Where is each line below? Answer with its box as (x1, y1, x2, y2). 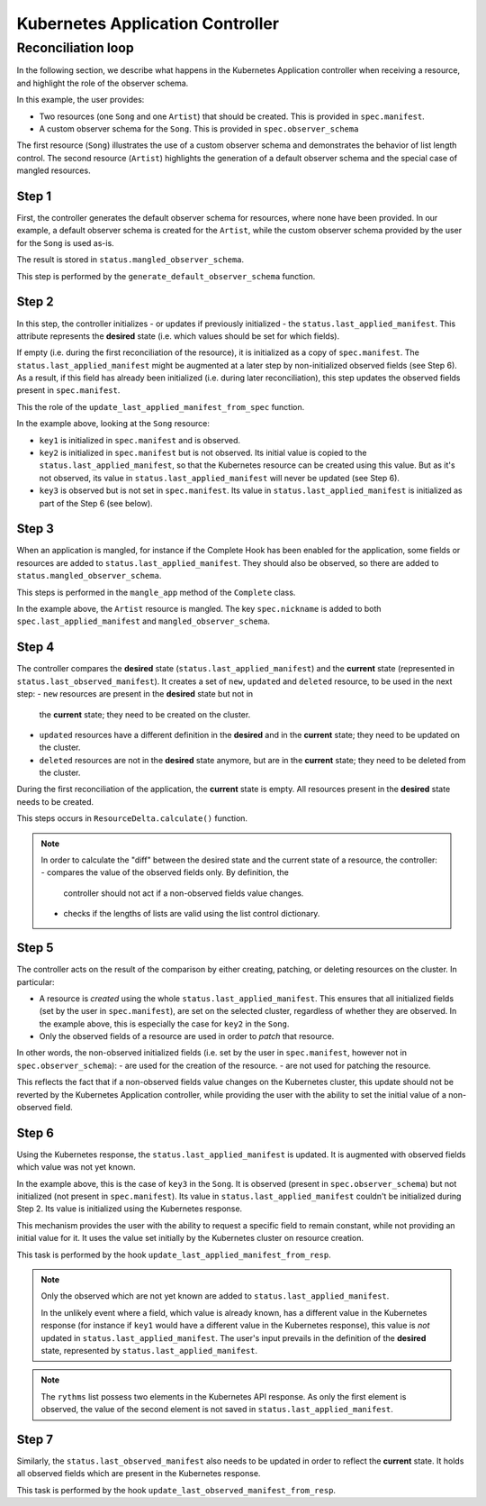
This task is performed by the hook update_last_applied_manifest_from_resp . (16, 1249, 332, 1260)
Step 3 (16, 521, 54, 536)
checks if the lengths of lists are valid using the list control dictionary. (63, 908, 320, 919)
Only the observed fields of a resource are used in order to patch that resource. (39, 1031, 335, 1042)
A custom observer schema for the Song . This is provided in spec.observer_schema (39, 123, 359, 134)
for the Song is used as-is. (16, 237, 114, 248)
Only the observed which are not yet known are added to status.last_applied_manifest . (40, 1291, 390, 1301)
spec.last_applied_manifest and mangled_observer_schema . (16, 616, 270, 626)
